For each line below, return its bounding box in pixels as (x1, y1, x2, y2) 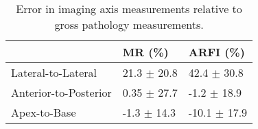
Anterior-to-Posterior (11, 84, 112, 100)
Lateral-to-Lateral (11, 64, 97, 80)
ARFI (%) (188, 44, 245, 60)
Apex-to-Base (11, 104, 76, 120)
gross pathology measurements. (54, 16, 204, 32)
